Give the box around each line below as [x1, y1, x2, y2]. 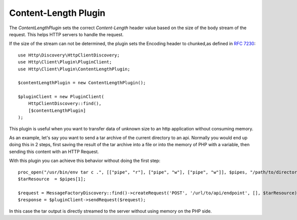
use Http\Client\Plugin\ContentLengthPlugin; [18, 66, 131, 72]
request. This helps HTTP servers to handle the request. [9, 31, 124, 37]
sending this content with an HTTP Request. [9, 149, 99, 155]
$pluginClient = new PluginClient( [18, 94, 104, 100]
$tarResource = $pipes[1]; [18, 176, 86, 182]
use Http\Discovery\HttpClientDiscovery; [18, 52, 120, 58]
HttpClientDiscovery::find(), [28, 101, 101, 107]
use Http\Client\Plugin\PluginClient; [18, 59, 112, 65]
